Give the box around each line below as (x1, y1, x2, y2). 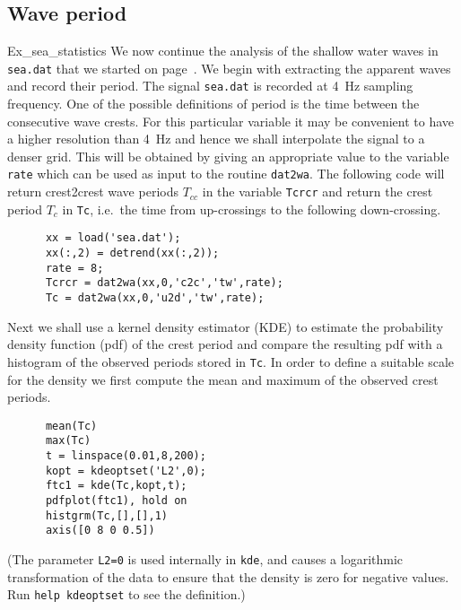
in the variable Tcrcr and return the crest (202, 182, 433, 201)
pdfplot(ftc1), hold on (45, 494, 187, 508)
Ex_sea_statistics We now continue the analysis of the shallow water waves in (7, 41, 439, 60)
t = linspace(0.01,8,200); (45, 449, 206, 463)
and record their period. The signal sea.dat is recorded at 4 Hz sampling (7, 76, 413, 95)
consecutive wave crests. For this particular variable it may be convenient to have (7, 111, 455, 130)
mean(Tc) (45, 419, 98, 432)
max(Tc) (45, 434, 91, 448)
